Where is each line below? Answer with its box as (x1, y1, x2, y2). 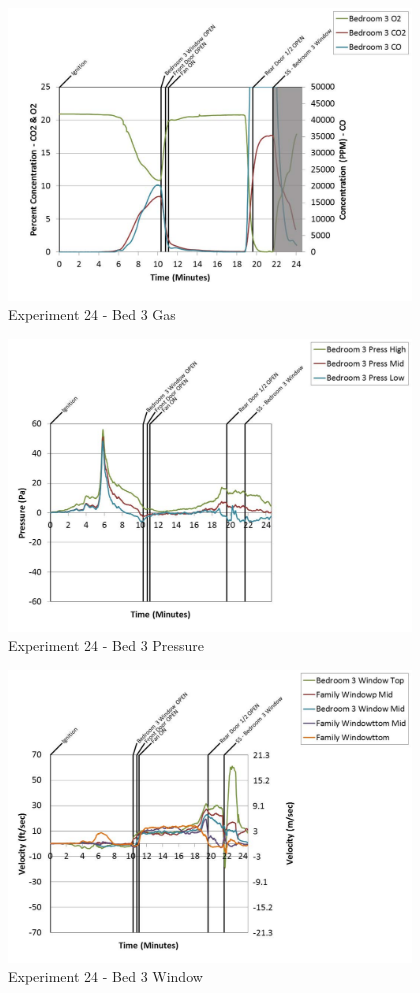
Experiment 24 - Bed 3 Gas (8, 304, 176, 325)
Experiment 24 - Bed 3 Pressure (8, 635, 205, 656)
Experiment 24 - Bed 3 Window (8, 966, 203, 987)
